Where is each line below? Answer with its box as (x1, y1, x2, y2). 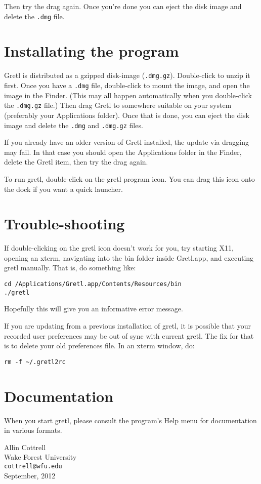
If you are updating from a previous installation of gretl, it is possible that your (4, 320, 251, 331)
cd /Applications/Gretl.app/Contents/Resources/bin (4, 280, 182, 288)
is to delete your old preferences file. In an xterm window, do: (4, 340, 195, 351)
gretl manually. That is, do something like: (4, 262, 136, 273)
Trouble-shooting (4, 213, 125, 234)
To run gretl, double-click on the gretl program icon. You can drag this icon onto (4, 173, 255, 184)
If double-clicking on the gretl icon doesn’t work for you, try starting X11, (4, 243, 234, 253)
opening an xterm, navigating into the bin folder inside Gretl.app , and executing (4, 252, 254, 263)
